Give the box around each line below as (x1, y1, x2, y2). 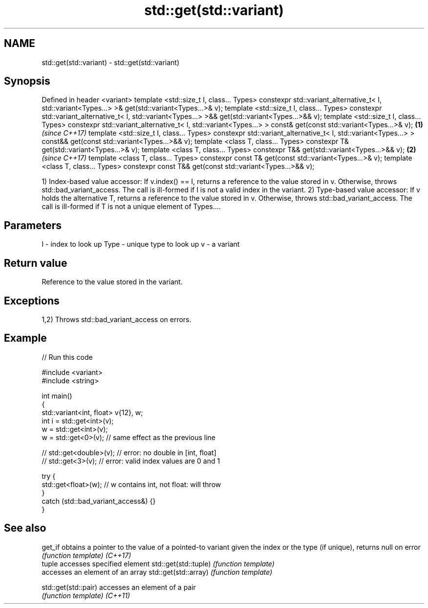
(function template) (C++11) (42, 591, 130, 600)
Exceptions (4, 294, 60, 307)
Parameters (4, 219, 62, 232)
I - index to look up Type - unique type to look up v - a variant (42, 240, 240, 249)
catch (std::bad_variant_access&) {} (42, 496, 156, 505)
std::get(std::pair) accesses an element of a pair (42, 583, 196, 591)
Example (4, 332, 47, 345)
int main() (42, 391, 72, 400)
